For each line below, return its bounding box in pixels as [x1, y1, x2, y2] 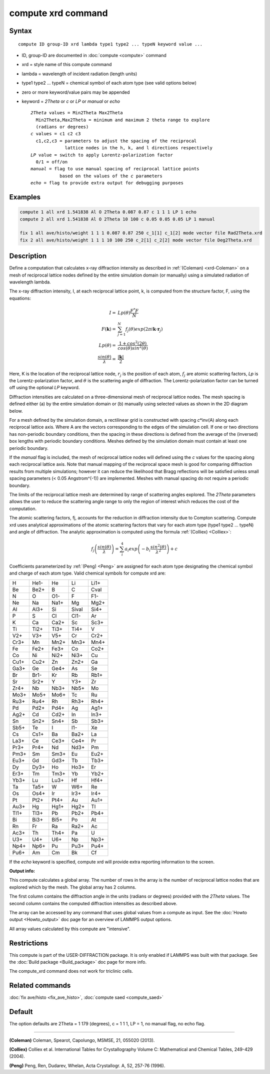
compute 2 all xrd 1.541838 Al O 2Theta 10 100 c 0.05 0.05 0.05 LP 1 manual [19, 216, 215, 222]
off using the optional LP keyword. [9, 385, 80, 391]
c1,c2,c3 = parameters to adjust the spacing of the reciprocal [35, 138, 197, 144]
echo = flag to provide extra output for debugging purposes [30, 180, 183, 186]
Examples [9, 193, 41, 201]
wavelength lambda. [9, 279, 51, 285]
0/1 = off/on [35, 159, 68, 165]
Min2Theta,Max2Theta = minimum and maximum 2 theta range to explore [35, 117, 210, 123]
